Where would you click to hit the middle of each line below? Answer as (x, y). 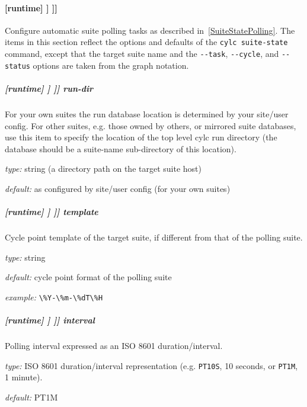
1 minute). (24, 377)
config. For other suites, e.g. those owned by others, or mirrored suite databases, (151, 125)
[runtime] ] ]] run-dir (49, 88)
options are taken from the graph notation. (111, 65)
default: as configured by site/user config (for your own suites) (118, 188)
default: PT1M (31, 397)
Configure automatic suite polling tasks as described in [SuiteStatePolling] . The (150, 30)
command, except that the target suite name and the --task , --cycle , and (142, 54)
